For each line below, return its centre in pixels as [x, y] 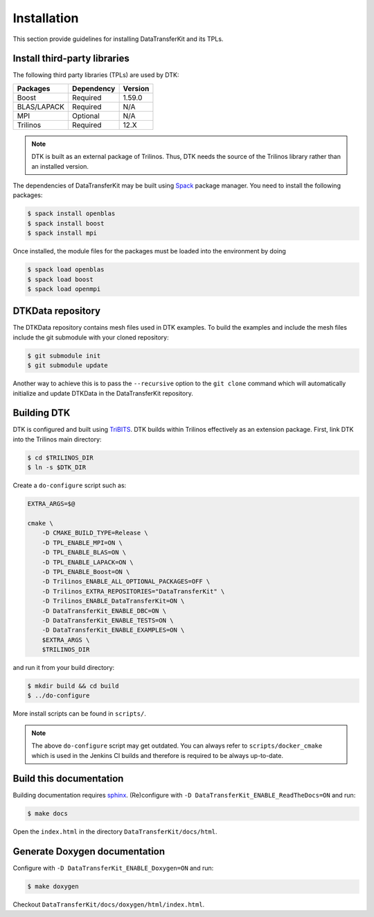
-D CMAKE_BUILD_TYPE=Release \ [95, 533]
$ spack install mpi [62, 233]
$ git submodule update [68, 365]
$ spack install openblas [71, 214]
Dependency [93, 88]
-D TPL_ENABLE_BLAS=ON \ [84, 553]
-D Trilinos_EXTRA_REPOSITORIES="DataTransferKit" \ [133, 591]
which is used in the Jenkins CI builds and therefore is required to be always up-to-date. [158, 755]
